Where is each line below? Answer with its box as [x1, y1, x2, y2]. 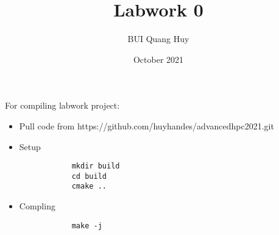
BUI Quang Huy [127, 32, 189, 45]
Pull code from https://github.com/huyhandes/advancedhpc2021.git [19, 119, 274, 132]
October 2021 [133, 52, 184, 65]
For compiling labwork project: [5, 99, 120, 112]
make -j [71, 221, 102, 230]
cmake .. [71, 182, 107, 191]
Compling [19, 200, 55, 212]
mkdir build [71, 162, 120, 171]
